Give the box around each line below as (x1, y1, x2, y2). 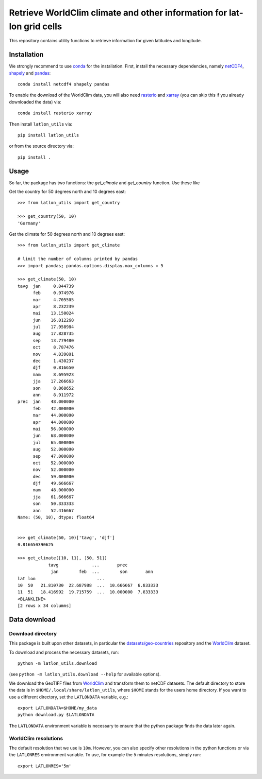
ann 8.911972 (33, 392, 74, 398)
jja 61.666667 (33, 494, 74, 500)
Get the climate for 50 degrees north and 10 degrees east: (9, 231, 125, 237)
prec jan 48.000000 (17, 399, 74, 404)
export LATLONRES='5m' (17, 763, 72, 769)
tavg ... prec (48, 562, 128, 568)
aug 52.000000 (33, 447, 74, 452)
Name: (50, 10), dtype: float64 (17, 515, 95, 520)
